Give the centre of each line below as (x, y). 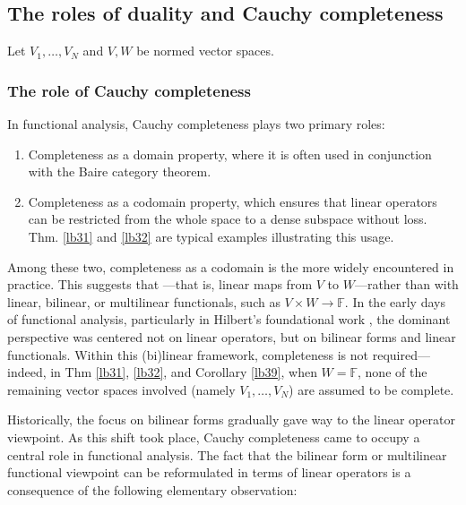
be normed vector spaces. (205, 51)
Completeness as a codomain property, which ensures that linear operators (233, 201)
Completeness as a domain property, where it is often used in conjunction (230, 154)
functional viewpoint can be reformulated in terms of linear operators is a (209, 472)
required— (401, 354)
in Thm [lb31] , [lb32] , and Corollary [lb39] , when (184, 372)
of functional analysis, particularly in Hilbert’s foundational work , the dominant (229, 319)
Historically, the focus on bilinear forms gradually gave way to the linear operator (231, 419)
